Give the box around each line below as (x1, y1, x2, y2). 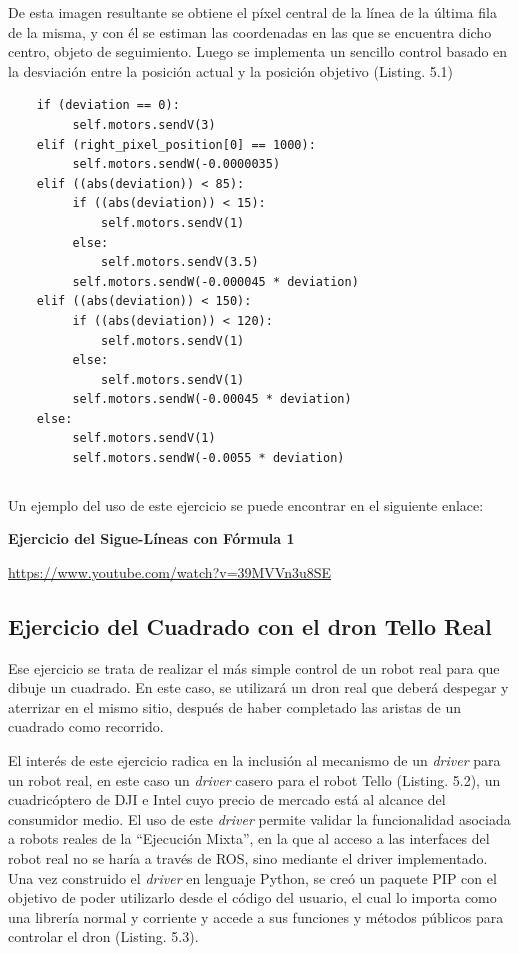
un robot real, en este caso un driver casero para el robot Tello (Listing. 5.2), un (8, 769, 501, 790)
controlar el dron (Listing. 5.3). (8, 926, 199, 947)
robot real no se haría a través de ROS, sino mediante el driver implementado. (8, 847, 488, 868)
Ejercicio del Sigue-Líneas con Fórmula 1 (8, 528, 295, 549)
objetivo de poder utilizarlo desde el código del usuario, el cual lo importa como (8, 887, 497, 908)
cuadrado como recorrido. (8, 716, 164, 737)
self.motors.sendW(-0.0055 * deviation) (72, 451, 345, 466)
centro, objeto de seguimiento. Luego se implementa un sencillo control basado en (8, 41, 508, 62)
